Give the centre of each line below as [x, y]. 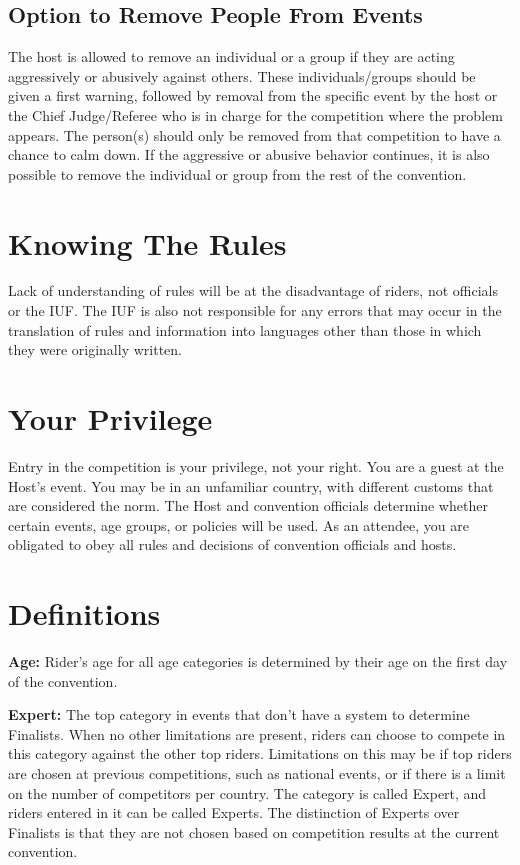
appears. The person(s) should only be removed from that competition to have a [254, 134]
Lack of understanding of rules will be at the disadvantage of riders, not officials [253, 290]
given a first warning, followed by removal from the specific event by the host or [253, 95]
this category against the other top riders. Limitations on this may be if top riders [260, 753]
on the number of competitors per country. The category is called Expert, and [247, 792]
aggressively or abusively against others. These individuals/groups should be [242, 75]
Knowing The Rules [147, 242]
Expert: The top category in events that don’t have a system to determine [239, 714]
